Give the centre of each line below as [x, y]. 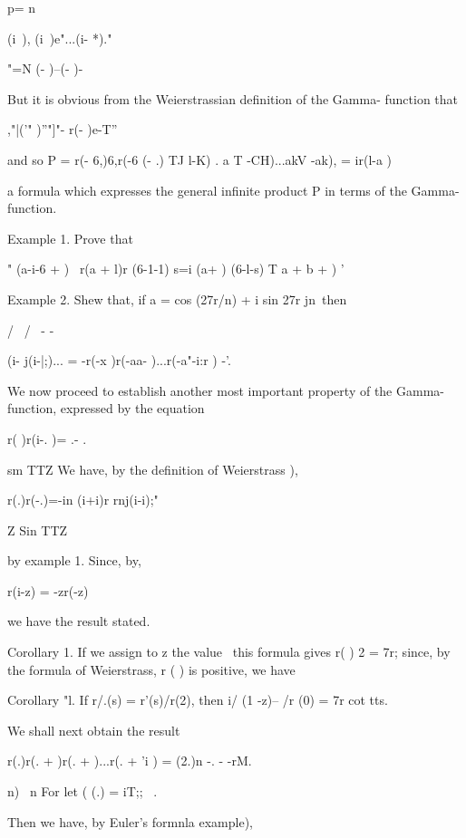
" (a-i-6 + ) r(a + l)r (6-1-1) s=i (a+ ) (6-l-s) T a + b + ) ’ [176, 269]
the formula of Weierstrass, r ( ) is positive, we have [151, 669]
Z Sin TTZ [38, 530]
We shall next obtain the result [94, 730]
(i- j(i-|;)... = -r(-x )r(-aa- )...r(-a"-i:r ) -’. [119, 360]
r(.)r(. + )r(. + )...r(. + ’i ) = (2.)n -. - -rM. [130, 761]
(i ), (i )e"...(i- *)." [60, 38]
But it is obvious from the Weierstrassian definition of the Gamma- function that [233, 98]
